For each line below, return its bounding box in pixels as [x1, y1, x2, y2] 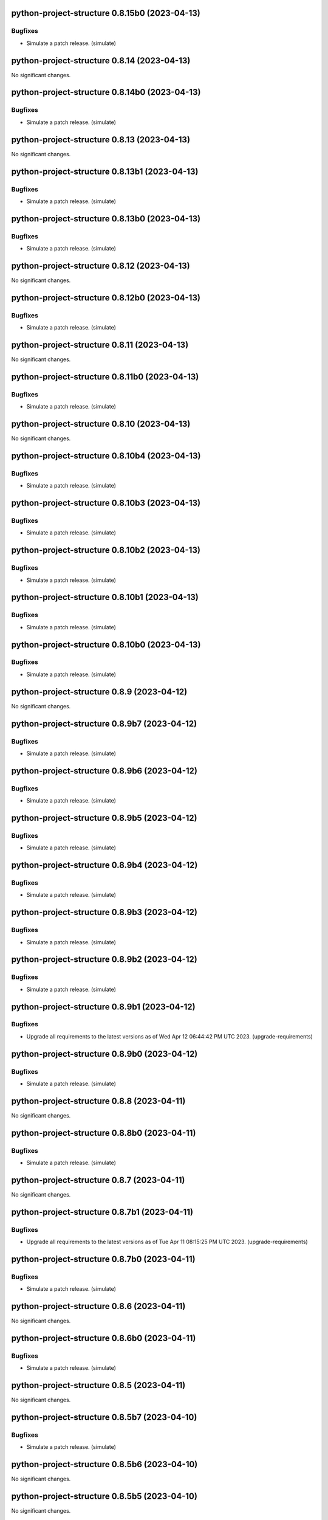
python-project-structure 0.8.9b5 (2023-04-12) [11, 812, 197, 823]
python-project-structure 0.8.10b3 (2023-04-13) [11, 498, 200, 508]
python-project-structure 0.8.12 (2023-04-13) [11, 260, 191, 271]
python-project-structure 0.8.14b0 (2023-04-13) [11, 87, 201, 97]
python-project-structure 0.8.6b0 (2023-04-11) [11, 1333, 196, 1344]
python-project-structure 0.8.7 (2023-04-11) [11, 1175, 185, 1185]
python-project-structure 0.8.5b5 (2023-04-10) [11, 1491, 197, 1502]
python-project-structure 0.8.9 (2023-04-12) [11, 686, 188, 697]
